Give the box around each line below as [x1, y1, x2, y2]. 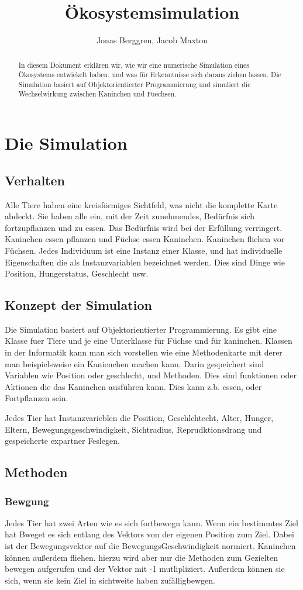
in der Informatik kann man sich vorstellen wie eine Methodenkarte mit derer [5, 346, 283, 358]
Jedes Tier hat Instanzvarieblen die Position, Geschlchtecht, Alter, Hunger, [5, 412, 274, 424]
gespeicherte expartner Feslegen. [5, 434, 120, 447]
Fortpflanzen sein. [5, 392, 68, 404]
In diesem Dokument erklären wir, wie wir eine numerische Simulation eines [18, 60, 250, 70]
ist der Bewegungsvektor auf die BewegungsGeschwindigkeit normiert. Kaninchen [5, 540, 296, 552]
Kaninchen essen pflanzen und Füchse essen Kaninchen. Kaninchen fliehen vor [5, 233, 285, 245]
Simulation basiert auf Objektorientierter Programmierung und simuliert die [18, 79, 251, 89]
